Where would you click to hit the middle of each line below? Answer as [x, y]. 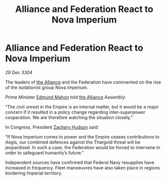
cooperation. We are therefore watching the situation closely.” [69, 117]
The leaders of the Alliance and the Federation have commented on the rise [83, 82]
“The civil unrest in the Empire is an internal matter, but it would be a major [82, 106]
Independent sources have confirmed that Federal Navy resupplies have [80, 162]
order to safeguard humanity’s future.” [45, 152]
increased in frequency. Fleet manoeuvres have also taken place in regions [82, 167]
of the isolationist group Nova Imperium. [47, 87]
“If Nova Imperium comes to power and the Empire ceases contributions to [82, 136]
